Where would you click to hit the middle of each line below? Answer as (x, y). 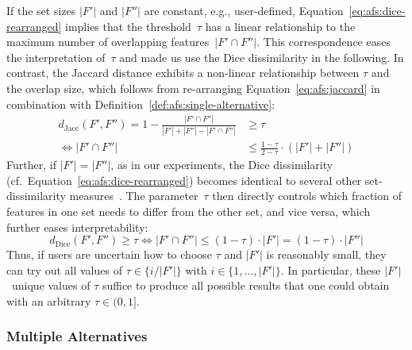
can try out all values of (64, 269)
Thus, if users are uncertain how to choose (110, 254)
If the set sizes (41, 10)
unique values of (51, 285)
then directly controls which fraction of (307, 196)
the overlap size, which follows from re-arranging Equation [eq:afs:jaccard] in (193, 88)
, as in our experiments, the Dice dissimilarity (222, 165)
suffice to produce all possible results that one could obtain (246, 285)
